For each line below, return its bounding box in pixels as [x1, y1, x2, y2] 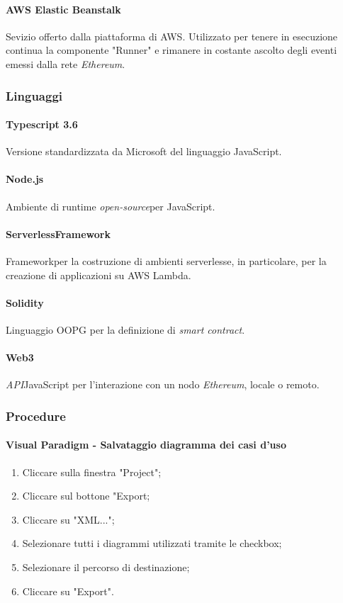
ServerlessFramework [6, 226, 111, 241]
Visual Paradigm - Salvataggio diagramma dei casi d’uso [6, 437, 286, 452]
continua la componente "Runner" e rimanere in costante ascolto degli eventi [6, 43, 337, 57]
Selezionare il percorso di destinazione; [22, 559, 190, 574]
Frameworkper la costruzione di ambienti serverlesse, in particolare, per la [6, 254, 327, 268]
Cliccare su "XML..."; [22, 512, 115, 526]
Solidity [6, 295, 44, 310]
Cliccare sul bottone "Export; [22, 488, 150, 503]
